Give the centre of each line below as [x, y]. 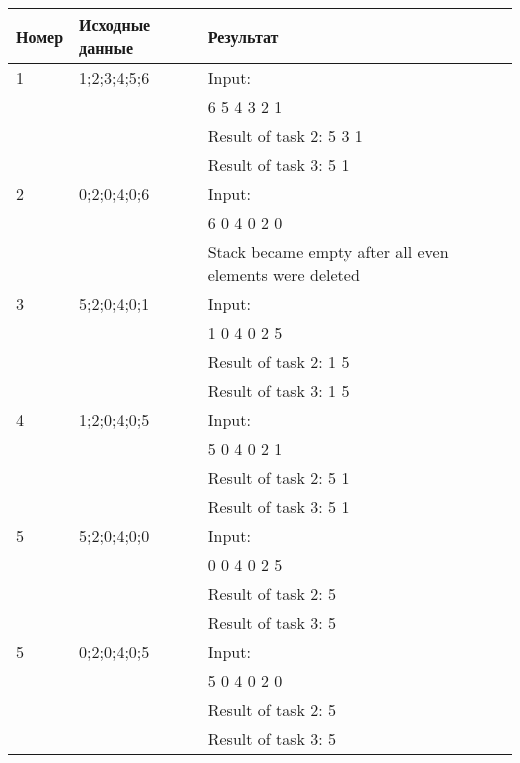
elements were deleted [283, 274]
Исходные [115, 24]
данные [106, 47]
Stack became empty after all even [328, 251]
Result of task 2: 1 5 [278, 361]
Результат [243, 36]
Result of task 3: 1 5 [278, 390]
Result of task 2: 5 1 [278, 477]
